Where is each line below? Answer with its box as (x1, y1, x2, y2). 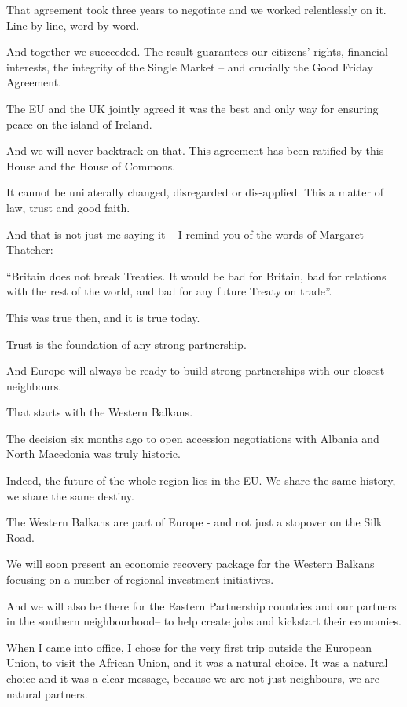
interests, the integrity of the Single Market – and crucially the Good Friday (6, 58, 373, 75)
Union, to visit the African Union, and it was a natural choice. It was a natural (6, 654, 388, 671)
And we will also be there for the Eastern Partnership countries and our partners (6, 597, 397, 614)
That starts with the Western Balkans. (6, 404, 193, 420)
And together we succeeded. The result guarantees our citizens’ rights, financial (6, 43, 388, 60)
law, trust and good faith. (6, 199, 130, 215)
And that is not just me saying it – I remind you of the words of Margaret (6, 225, 365, 242)
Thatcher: (6, 241, 53, 258)
